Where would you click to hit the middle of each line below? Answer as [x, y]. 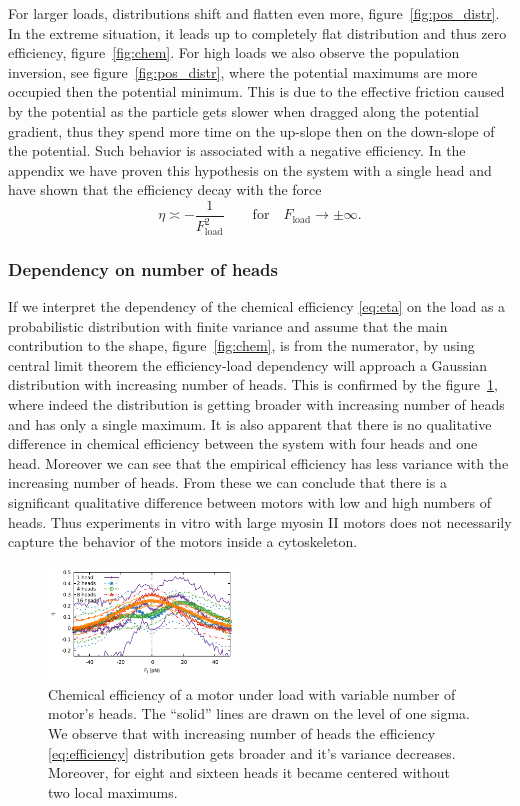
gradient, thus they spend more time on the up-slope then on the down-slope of [251, 130]
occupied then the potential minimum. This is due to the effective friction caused [256, 91]
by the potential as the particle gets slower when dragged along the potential [243, 110]
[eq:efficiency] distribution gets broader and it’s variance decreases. [252, 752]
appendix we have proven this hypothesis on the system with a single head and [250, 169]
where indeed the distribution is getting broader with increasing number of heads [256, 403]
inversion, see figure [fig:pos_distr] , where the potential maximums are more [243, 71]
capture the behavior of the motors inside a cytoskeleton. [183, 541]
